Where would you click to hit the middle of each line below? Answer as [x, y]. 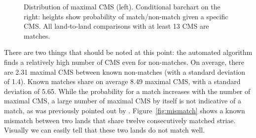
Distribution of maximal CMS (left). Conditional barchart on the [122, 6]
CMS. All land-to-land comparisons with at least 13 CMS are [116, 26]
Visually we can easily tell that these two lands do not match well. [105, 130]
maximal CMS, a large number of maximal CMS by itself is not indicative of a [123, 101]
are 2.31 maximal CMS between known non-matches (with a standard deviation [125, 71]
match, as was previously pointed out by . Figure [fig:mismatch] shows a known [125, 110]
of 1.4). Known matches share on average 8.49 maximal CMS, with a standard [122, 81]
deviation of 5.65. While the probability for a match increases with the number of [127, 91]
